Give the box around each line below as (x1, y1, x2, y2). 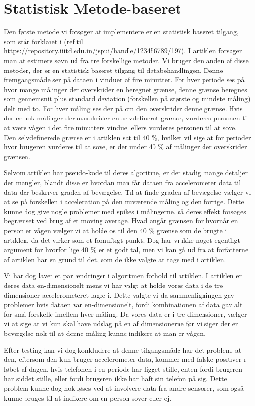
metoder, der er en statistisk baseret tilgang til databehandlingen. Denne (4, 65, 223, 75)
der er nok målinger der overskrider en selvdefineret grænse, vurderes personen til (4, 113, 249, 123)
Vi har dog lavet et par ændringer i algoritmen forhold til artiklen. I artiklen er (4, 270, 242, 281)
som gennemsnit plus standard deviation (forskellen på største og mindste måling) (4, 94, 251, 104)
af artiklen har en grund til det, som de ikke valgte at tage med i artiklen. (4, 254, 226, 264)
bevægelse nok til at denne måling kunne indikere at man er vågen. (4, 328, 205, 338)
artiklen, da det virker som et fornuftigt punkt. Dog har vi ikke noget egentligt (4, 235, 240, 245)
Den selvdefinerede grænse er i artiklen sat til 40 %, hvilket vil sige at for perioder (4, 132, 251, 142)
